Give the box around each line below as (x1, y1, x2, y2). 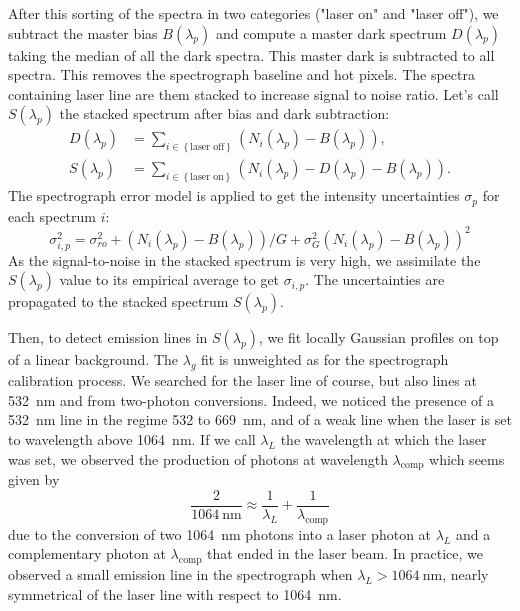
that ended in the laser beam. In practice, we (207, 543, 483, 564)
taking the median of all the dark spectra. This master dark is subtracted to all (8, 44, 495, 65)
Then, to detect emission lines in (8, 327, 208, 348)
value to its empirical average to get (59, 269, 280, 290)
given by (8, 469, 60, 490)
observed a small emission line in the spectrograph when (8, 564, 353, 585)
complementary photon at (8, 543, 166, 564)
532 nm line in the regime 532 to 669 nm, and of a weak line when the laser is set (8, 409, 512, 430)
